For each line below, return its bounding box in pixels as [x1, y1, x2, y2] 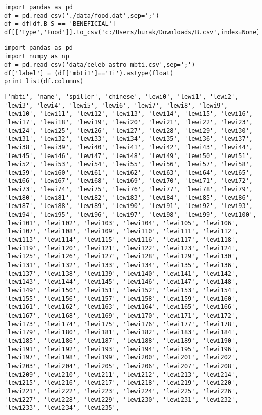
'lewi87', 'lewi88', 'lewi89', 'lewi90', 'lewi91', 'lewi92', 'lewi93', [4, 202, 253, 210]
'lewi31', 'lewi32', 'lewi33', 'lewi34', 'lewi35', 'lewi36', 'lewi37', [4, 135, 253, 143]
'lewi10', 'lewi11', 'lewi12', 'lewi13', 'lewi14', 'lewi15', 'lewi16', [4, 110, 253, 118]
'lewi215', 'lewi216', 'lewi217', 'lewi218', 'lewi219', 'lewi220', [4, 379, 239, 387]
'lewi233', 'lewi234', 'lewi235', [4, 404, 120, 412]
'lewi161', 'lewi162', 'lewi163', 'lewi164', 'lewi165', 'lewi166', [4, 303, 239, 311]
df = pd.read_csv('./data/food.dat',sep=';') [4, 12, 159, 19]
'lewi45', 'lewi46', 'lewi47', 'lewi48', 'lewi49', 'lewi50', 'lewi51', [4, 152, 253, 160]
